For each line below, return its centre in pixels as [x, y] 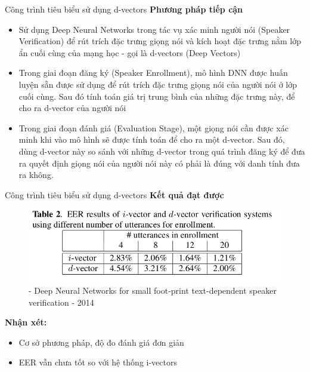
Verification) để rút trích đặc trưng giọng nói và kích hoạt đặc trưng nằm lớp [160, 41]
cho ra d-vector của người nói [72, 108]
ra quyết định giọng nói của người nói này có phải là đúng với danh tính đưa [159, 163]
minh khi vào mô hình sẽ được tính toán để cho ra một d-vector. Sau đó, [152, 139]
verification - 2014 [61, 302]
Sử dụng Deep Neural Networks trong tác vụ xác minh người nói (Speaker [154, 29]
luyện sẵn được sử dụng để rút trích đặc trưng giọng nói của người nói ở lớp [158, 84]
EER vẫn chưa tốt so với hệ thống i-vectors [98, 362]
